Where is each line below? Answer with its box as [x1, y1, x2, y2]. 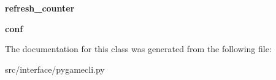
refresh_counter [5, 2, 75, 14]
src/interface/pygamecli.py [5, 62, 105, 75]
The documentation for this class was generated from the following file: [5, 42, 272, 55]
